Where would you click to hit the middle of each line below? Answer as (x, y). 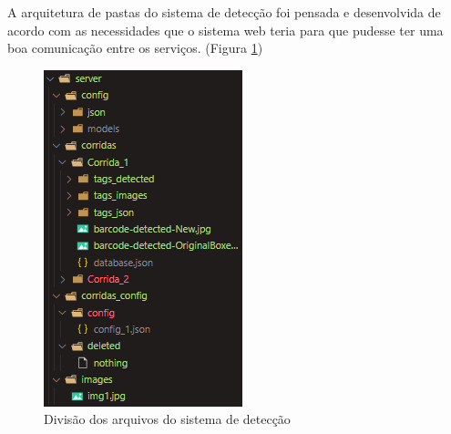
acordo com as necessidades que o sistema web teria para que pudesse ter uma (225, 30)
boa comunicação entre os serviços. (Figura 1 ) (135, 48)
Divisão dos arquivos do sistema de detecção (167, 419)
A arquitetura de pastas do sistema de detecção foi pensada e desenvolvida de (224, 12)
